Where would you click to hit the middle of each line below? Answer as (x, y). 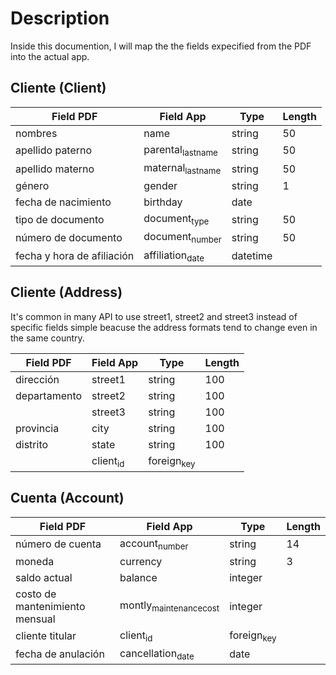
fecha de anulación (60, 654)
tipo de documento (60, 219)
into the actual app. (50, 56)
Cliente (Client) (58, 88)
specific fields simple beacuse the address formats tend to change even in (164, 327)
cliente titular (46, 636)
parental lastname (180, 150)
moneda (35, 561)
